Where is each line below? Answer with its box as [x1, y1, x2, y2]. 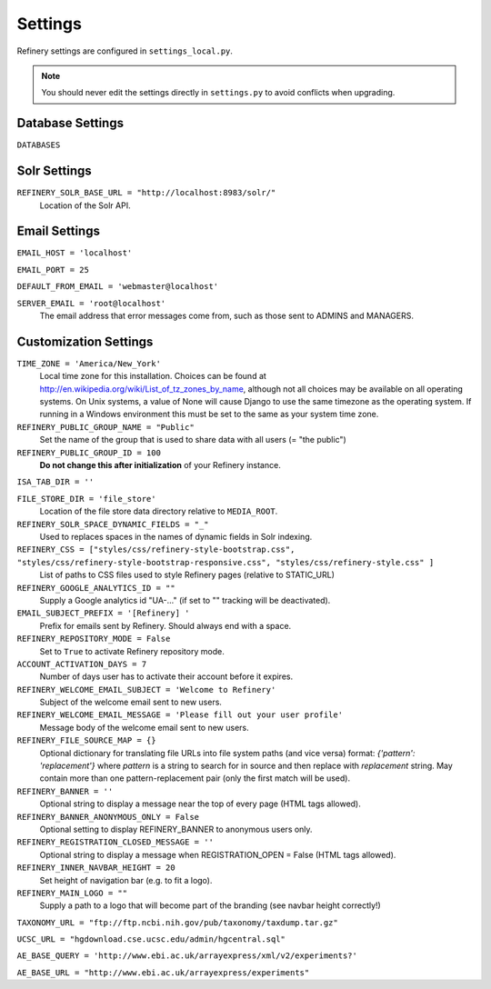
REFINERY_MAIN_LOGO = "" [16, 887, 127, 898]
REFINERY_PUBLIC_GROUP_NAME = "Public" [16, 422, 195, 432]
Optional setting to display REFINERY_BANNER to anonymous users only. [39, 824, 313, 834]
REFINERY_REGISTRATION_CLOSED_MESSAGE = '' [16, 837, 214, 847]
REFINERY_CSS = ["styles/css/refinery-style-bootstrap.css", [16, 544, 296, 554]
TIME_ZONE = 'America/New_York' [16, 358, 161, 368]
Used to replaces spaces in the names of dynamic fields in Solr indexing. [39, 531, 313, 542]
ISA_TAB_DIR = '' [16, 477, 95, 487]
